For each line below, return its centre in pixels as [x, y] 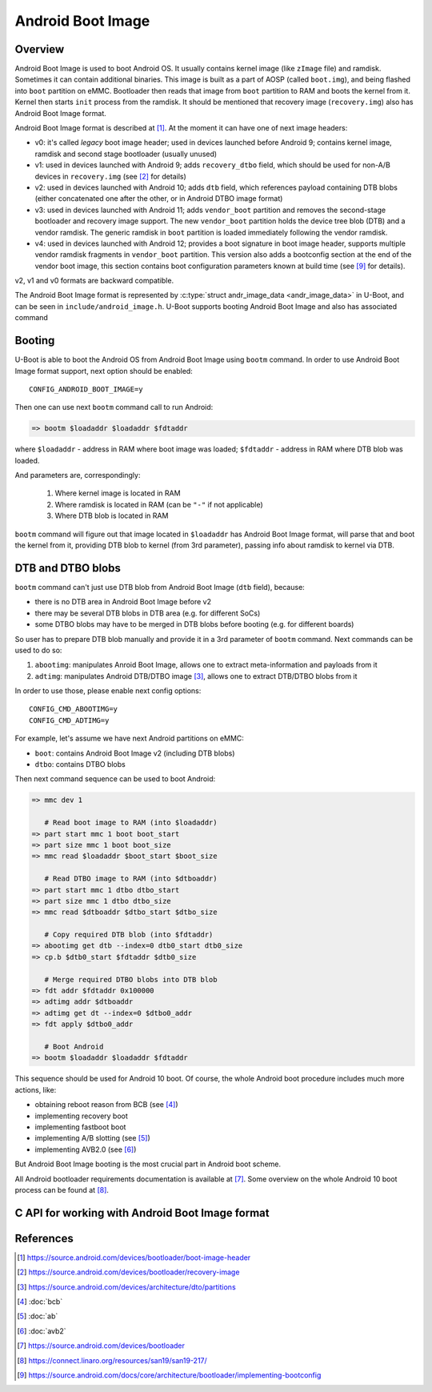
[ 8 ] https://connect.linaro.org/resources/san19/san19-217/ [112, 1360]
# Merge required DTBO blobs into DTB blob [131, 979]
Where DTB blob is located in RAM [112, 515]
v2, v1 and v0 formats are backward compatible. [94, 281]
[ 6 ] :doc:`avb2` [42, 1331]
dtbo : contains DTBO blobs [80, 764]
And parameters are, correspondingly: [78, 475]
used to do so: [38, 650]
